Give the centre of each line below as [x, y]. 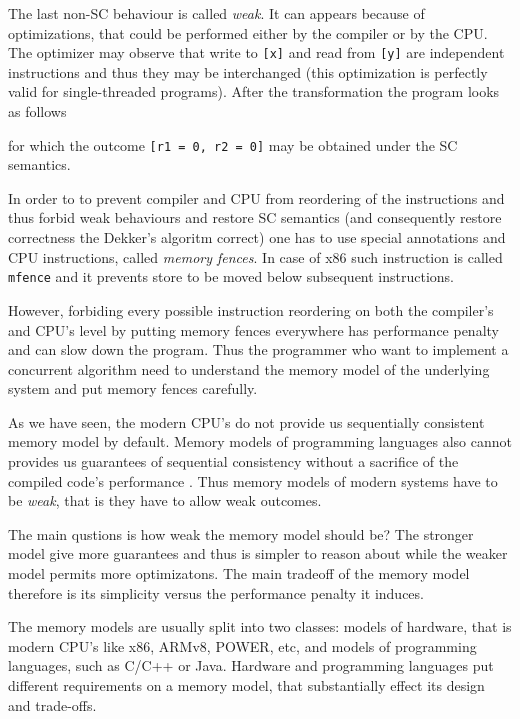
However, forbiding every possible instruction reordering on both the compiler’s [251, 309]
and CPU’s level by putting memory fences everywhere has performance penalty [253, 329]
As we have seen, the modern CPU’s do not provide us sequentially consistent [246, 421]
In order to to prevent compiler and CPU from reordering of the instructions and [256, 197]
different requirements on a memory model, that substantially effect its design [246, 685]
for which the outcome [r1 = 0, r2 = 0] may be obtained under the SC [233, 144]
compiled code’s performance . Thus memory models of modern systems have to [253, 480]
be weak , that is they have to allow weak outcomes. [165, 500]
